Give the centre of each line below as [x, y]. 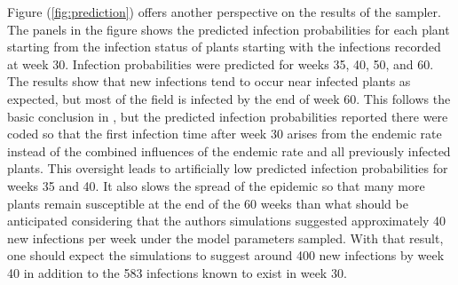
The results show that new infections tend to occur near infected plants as [209, 81]
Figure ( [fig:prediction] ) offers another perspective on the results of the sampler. [224, 12]
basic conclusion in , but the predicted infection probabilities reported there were [228, 116]
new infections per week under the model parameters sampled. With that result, [225, 237]
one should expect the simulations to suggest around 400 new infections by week [226, 255]
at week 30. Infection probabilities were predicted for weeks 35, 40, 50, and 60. [221, 63]
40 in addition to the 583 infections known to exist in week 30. [177, 272]
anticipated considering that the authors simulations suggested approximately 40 [227, 221]
